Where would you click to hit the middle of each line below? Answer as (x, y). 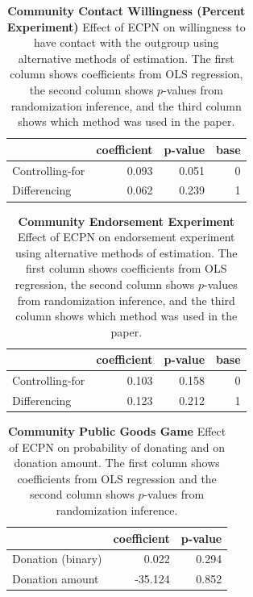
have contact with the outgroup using (126, 42)
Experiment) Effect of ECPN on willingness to (126, 26)
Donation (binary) (57, 559)
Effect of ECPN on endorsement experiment (126, 237)
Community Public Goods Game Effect (117, 431)
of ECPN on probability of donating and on (117, 447)
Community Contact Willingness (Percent (126, 10)
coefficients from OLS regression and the (117, 478)
